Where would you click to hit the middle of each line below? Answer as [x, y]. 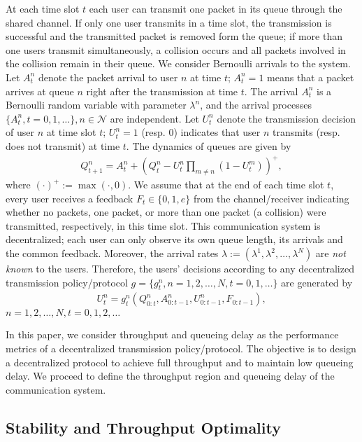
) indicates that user [217, 132]
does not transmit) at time [63, 145]
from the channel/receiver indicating [271, 198]
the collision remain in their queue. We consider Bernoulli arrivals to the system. [178, 63]
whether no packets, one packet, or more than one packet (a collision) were [166, 212]
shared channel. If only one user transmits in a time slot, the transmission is [169, 22]
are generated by [317, 282]
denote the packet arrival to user [108, 77]
